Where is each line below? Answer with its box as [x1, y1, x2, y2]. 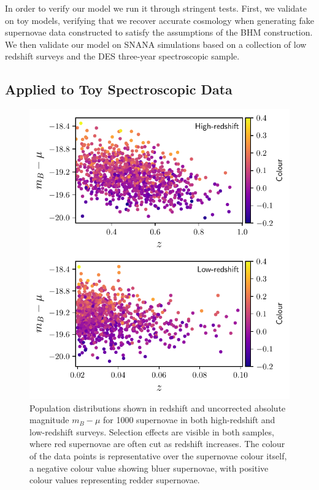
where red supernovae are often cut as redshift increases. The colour [29, 437, 285, 450]
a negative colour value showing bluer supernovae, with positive [29, 461, 269, 474]
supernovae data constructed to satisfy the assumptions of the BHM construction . [5, 26, 313, 39]
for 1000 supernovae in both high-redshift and [102, 413, 275, 426]
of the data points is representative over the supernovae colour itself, [29, 449, 287, 462]
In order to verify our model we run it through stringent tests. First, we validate [5, 2, 307, 14]
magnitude [29, 413, 69, 426]
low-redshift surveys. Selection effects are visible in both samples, [29, 425, 274, 438]
